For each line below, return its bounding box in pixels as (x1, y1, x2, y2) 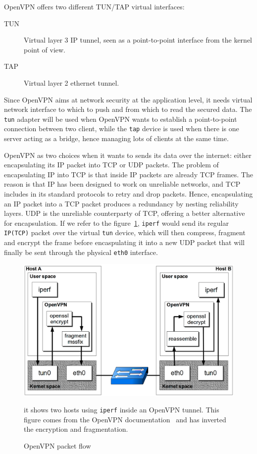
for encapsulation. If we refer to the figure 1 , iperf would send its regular (4, 217, 229, 228)
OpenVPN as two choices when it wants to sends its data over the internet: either (4, 150, 252, 160)
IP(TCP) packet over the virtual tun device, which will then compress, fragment (4, 227, 246, 238)
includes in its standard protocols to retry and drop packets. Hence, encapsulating (4, 189, 253, 199)
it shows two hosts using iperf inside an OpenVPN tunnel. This (24, 404, 219, 415)
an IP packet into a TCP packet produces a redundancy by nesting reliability (4, 198, 239, 208)
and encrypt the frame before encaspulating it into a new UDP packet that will (4, 237, 245, 248)
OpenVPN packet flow (24, 441, 91, 451)
